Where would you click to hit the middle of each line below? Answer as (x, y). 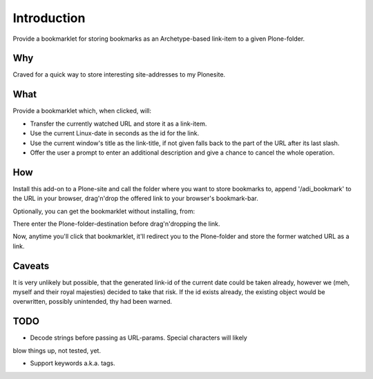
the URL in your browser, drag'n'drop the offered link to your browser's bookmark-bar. (135, 198)
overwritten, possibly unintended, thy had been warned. (93, 302)
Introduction (49, 18)
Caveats (31, 266)
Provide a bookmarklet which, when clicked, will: (82, 111)
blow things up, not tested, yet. (57, 350)
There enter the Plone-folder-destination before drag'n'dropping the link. (116, 224)
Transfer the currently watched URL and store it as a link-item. (118, 124)
